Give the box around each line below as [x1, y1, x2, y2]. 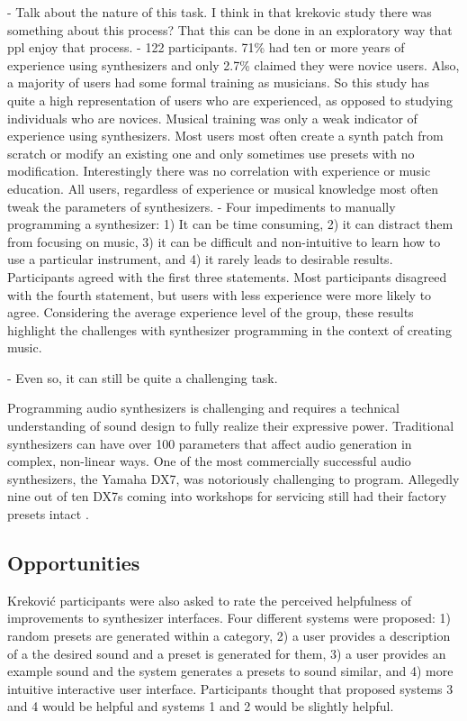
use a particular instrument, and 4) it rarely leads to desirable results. [7, 250, 393, 269]
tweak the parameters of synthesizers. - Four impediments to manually [7, 196, 396, 215]
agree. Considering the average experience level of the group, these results [7, 303, 414, 322]
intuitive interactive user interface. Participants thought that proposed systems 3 [7, 679, 454, 698]
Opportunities [7, 549, 140, 577]
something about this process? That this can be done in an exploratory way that [7, 20, 453, 39]
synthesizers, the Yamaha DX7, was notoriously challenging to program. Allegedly [7, 469, 460, 488]
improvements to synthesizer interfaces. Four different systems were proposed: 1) [7, 608, 451, 627]
